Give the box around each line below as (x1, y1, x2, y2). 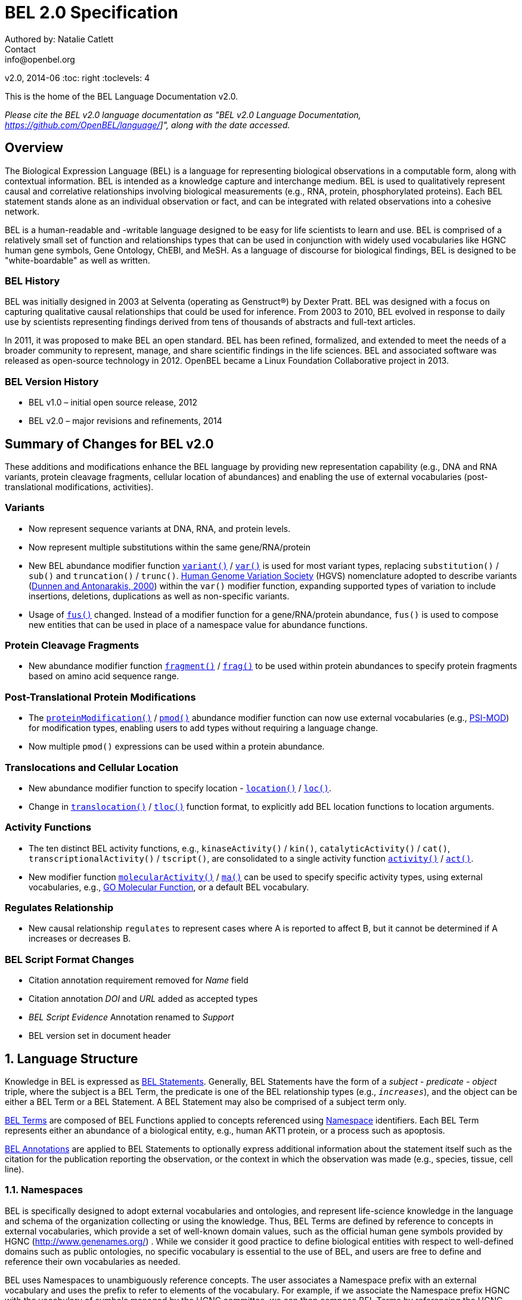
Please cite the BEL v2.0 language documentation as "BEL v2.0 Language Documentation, (5, 109, 361, 120)
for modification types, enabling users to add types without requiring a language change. (29, 723, 378, 733)
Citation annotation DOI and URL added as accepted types (29, 993, 258, 1004)
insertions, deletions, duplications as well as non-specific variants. (29, 590, 290, 601)
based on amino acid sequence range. (29, 671, 179, 682)
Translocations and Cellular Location (5, 761, 179, 773)
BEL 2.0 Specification (5, 2, 178, 23)
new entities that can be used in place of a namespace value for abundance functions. (29, 619, 368, 630)
